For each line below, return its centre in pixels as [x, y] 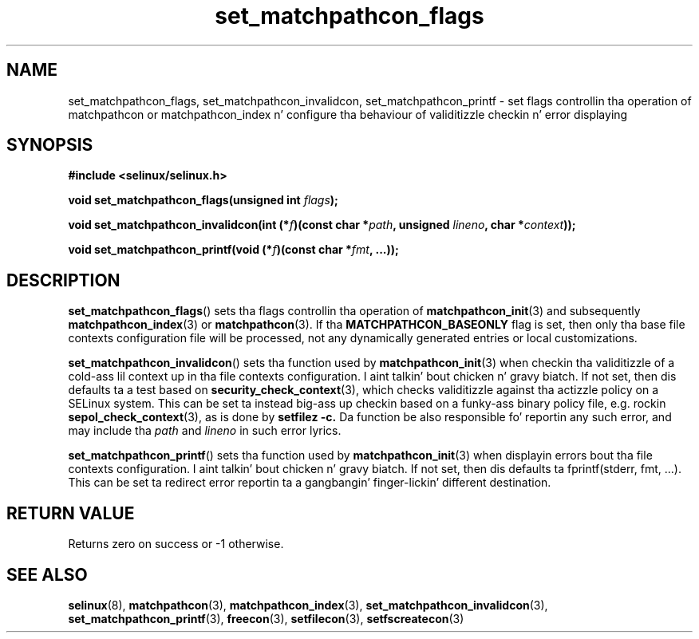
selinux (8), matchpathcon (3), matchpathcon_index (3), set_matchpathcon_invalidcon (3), [308, 605]
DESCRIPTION [63, 280]
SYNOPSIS [50, 145]
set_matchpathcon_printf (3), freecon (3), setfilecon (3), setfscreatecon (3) [266, 618]
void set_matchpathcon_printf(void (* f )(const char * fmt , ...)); [233, 250]
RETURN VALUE [71, 513]
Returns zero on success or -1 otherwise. [176, 544]
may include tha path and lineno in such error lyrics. [205, 431]
